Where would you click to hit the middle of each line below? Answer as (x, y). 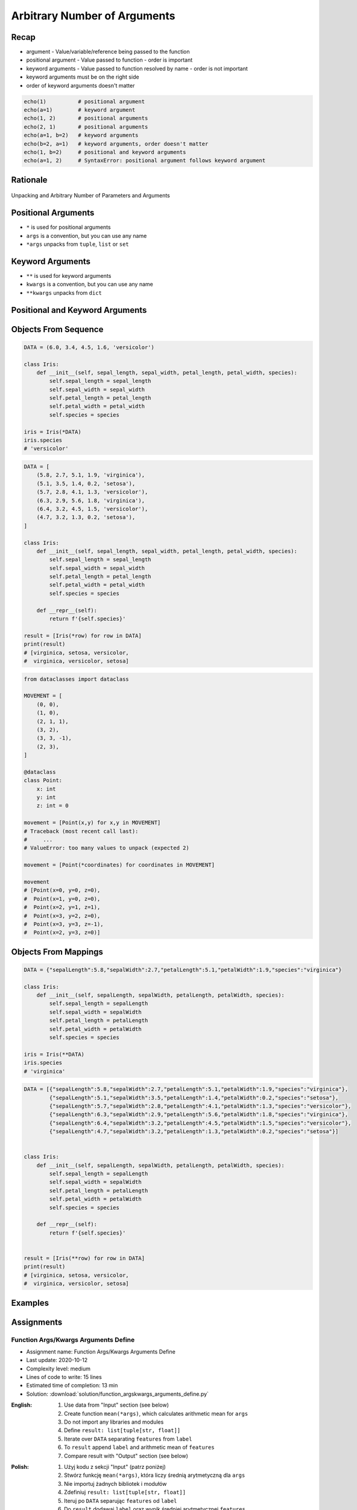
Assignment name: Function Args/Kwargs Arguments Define (101, 1351)
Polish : (20, 1467)
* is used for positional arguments (68, 227)
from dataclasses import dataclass (76, 679)
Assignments (37, 1322)
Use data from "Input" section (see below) (116, 1405)
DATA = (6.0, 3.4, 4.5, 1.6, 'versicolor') (89, 347)
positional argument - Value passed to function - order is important (109, 60)
